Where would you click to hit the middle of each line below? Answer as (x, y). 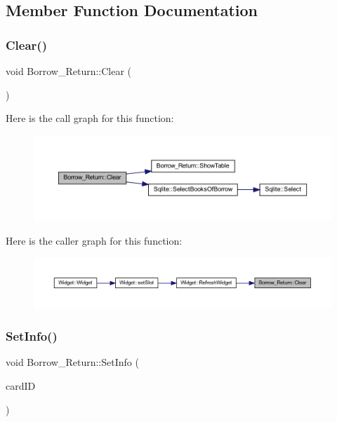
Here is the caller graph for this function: (94, 240)
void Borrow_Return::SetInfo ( (72, 362)
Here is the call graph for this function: (90, 118)
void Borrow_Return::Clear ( (69, 71)
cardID (21, 386)
